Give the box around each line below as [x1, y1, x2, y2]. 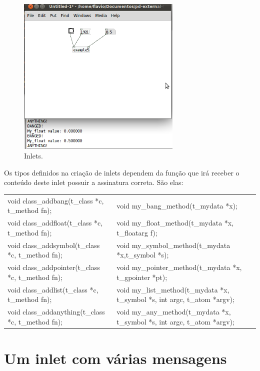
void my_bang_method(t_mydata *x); [116, 200, 237, 210]
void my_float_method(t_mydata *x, [116, 217, 234, 228]
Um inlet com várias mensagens [4, 347, 227, 368]
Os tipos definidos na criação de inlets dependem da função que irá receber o [4, 167, 239, 177]
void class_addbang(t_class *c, [7, 195, 104, 205]
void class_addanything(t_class [7, 306, 105, 316]
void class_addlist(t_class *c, [7, 284, 98, 294]
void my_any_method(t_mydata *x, [116, 306, 231, 316]
